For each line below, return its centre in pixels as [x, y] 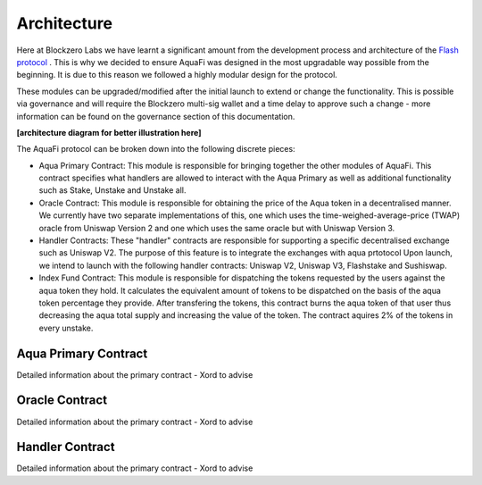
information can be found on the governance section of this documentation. [156, 116]
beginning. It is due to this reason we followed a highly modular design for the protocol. [177, 75]
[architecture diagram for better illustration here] [109, 132]
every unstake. [66, 328]
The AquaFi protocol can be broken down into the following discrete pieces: [156, 149]
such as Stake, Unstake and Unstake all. [112, 190]
